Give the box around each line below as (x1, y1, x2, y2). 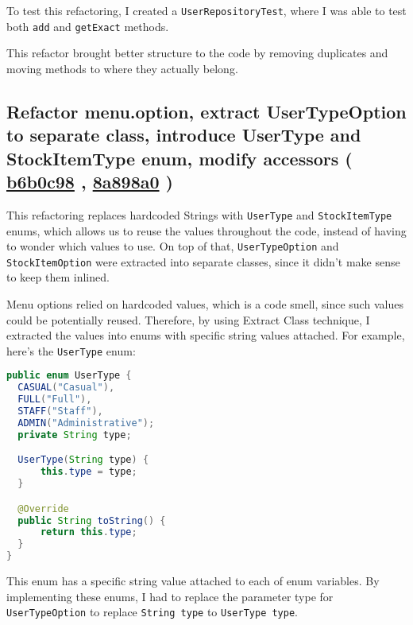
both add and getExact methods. (6, 17, 169, 34)
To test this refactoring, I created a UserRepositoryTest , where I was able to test (6, 2, 407, 18)
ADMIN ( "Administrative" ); (17, 417, 155, 429)
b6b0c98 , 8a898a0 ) (6, 169, 173, 194)
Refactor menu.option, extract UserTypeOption (6, 99, 407, 123)
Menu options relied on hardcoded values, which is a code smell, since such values (6, 296, 403, 312)
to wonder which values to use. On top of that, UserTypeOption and (6, 238, 339, 254)
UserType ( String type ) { (17, 454, 149, 466)
